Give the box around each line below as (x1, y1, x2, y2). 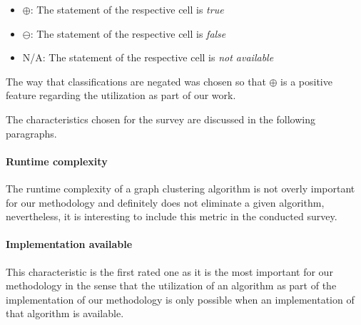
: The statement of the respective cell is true (30, 2, 224, 16)
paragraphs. (6, 125, 57, 140)
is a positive (280, 73, 332, 88)
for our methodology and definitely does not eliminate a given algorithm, (6, 195, 325, 210)
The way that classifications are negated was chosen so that (6, 73, 266, 88)
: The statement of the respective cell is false (30, 26, 226, 41)
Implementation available (6, 237, 133, 252)
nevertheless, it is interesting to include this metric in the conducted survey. (6, 209, 337, 224)
